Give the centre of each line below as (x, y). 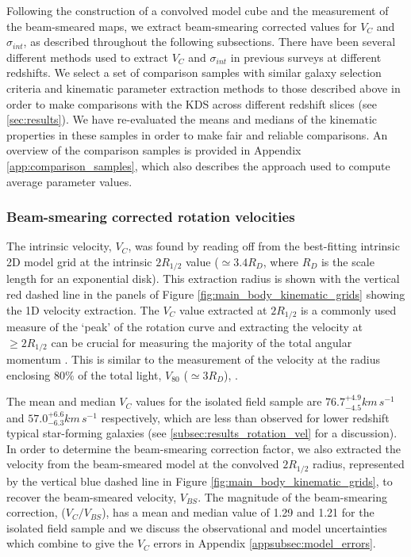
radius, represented (358, 464)
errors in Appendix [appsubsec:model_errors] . (265, 543)
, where (281, 261)
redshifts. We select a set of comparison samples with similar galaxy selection (194, 72)
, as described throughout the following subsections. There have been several (209, 42)
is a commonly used (348, 309)
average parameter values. (69, 181)
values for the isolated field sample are (229, 401)
